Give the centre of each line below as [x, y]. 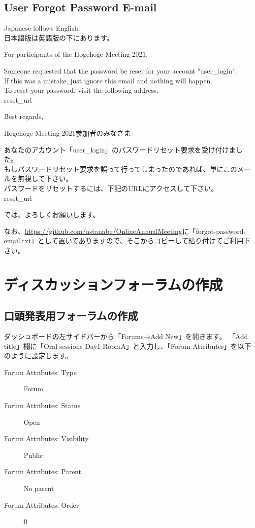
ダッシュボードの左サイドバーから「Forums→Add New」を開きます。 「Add [126, 336]
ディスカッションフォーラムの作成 [113, 284]
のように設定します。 [38, 356]
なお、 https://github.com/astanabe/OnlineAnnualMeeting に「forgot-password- [125, 231]
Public [33, 455]
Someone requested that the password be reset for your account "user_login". [121, 70]
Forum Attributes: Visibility [46, 438]
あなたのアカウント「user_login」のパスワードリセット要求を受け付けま [120, 149]
